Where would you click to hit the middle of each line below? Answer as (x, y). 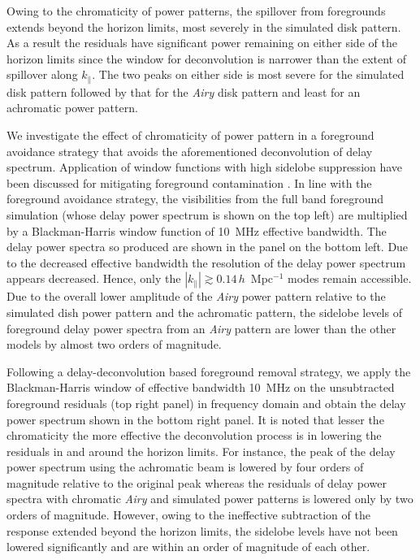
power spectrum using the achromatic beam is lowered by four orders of (185, 467)
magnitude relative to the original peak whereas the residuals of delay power (197, 482)
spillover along (42, 74)
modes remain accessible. (350, 278)
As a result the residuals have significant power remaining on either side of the (202, 43)
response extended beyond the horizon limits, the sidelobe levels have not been (202, 530)
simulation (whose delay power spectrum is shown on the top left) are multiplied (207, 214)
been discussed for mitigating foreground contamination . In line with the (189, 182)
